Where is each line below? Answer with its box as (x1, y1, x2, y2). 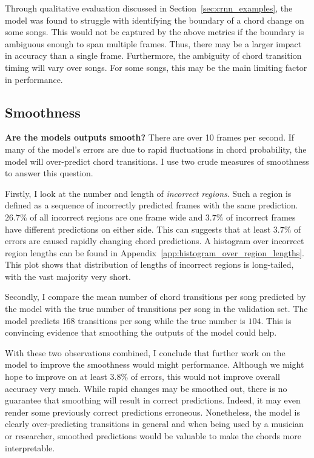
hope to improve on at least (5, 370, 107, 383)
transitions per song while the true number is (78, 314, 246, 327)
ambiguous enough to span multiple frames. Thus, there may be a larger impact (5, 37, 302, 50)
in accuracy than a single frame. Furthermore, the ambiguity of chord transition (5, 49, 302, 62)
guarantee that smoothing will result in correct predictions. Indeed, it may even (5, 394, 301, 407)
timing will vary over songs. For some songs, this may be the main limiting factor (5, 61, 307, 73)
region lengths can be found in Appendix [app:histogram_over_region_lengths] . (5, 246, 305, 259)
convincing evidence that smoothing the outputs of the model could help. (5, 326, 277, 339)
